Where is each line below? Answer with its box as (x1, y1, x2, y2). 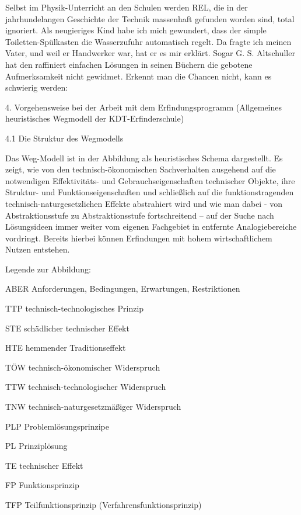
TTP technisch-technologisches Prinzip (5, 302, 144, 314)
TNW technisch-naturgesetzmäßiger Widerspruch (5, 400, 181, 413)
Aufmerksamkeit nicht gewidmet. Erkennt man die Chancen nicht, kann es (5, 70, 272, 82)
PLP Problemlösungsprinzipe (5, 420, 109, 432)
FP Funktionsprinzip (5, 479, 79, 491)
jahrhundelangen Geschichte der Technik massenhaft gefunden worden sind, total (5, 12, 295, 25)
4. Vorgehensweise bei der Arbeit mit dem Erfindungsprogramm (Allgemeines (5, 101, 282, 113)
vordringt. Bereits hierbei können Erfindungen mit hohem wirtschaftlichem (5, 231, 272, 244)
